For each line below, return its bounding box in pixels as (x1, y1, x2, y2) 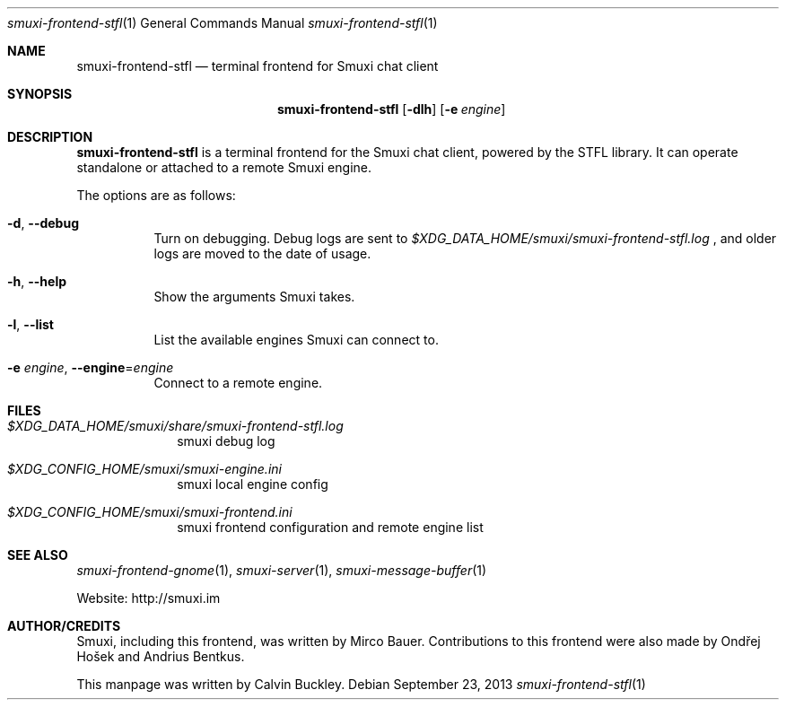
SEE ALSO (7, 547, 68, 563)
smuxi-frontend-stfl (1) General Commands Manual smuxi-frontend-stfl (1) (7, 15, 438, 31)
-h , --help (7, 274, 67, 289)
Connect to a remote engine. (153, 375, 323, 390)
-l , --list (7, 317, 54, 332)
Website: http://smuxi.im (76, 590, 221, 606)
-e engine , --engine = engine (7, 360, 174, 375)
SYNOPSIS (7, 86, 73, 101)
